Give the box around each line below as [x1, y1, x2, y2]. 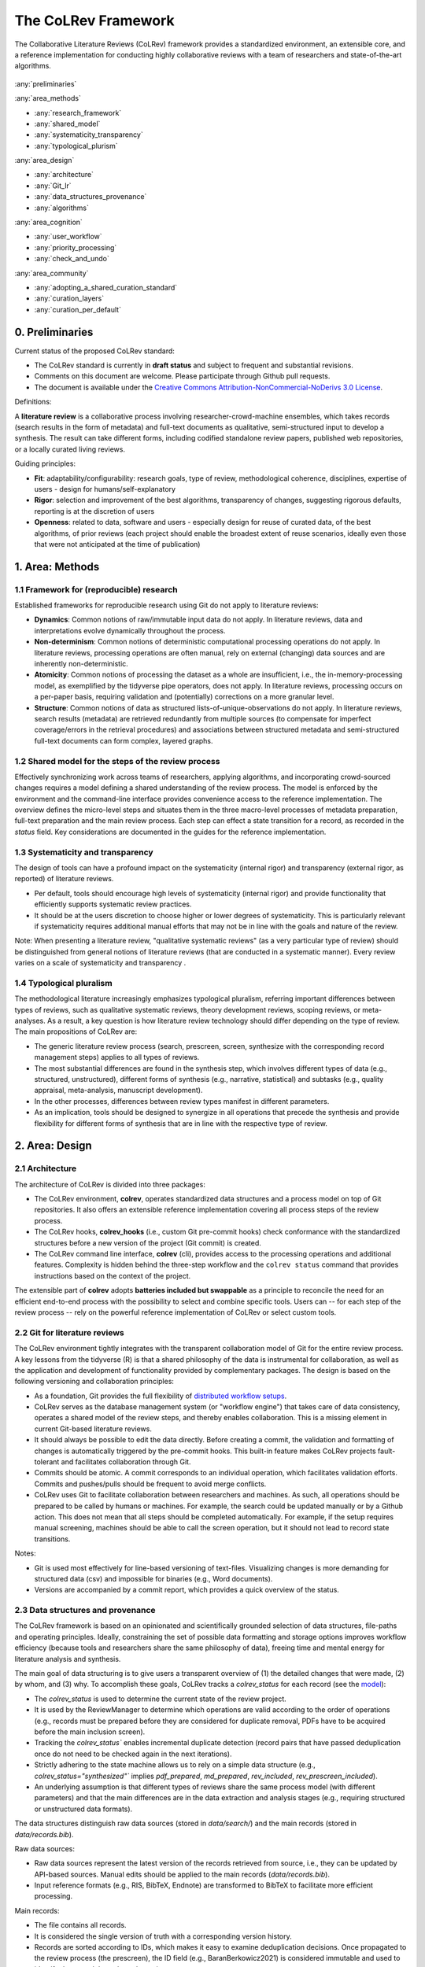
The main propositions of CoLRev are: [14, 1027, 138, 1036]
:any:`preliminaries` [14, 79, 77, 88]
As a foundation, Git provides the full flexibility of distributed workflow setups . [34, 1391, 287, 1401]
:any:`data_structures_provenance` [34, 192, 147, 201]
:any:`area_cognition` [14, 217, 83, 227]
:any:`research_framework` [34, 108, 122, 117]
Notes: [14, 1548, 36, 1558]
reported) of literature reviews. [14, 874, 114, 884]
